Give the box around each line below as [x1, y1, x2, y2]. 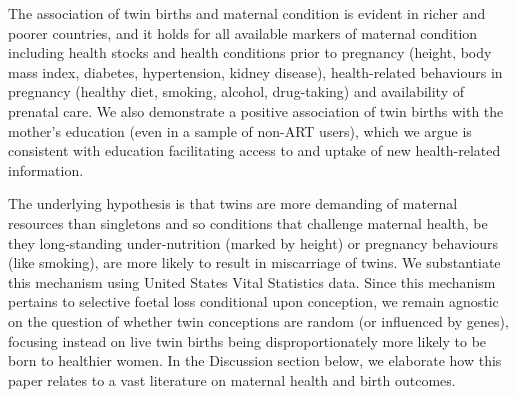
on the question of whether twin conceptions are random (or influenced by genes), [8, 310, 509, 331]
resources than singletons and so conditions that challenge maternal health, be [8, 212, 488, 233]
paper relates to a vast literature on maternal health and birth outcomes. [8, 369, 456, 390]
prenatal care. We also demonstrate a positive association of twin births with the [8, 100, 504, 121]
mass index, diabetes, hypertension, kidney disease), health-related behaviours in [8, 61, 503, 82]
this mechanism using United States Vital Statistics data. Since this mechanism [8, 271, 496, 292]
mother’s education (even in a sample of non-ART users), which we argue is [8, 120, 472, 141]
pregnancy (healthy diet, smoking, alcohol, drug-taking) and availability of [8, 81, 465, 102]
